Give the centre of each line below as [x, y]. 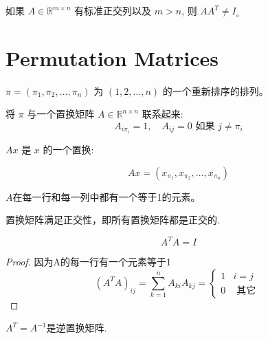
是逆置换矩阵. [77, 328]
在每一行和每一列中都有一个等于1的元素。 [107, 196]
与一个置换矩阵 [61, 114]
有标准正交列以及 [113, 10]
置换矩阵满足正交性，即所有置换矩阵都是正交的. [113, 220]
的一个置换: [68, 149]
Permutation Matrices [112, 57]
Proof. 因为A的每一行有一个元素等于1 [89, 262]
